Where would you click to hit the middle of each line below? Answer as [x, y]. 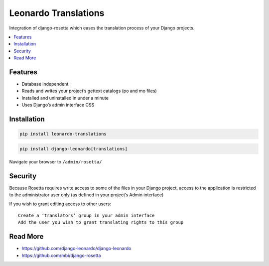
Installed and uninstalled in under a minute [65, 98]
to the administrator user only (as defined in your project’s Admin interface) [86, 195]
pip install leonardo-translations [63, 134]
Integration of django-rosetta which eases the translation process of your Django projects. [102, 28]
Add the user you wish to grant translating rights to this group [101, 222]
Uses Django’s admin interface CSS [58, 105]
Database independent [45, 84]
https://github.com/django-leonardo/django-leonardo [76, 249]
